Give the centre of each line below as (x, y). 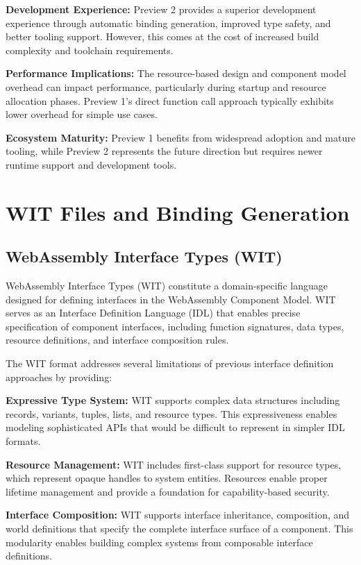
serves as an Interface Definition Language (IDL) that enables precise (153, 313)
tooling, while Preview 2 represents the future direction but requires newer (164, 151)
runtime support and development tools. (91, 164)
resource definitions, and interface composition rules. (117, 340)
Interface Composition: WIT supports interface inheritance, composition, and (178, 515)
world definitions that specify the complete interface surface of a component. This (179, 529)
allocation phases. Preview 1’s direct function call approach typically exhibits (170, 100)
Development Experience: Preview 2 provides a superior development (161, 9)
